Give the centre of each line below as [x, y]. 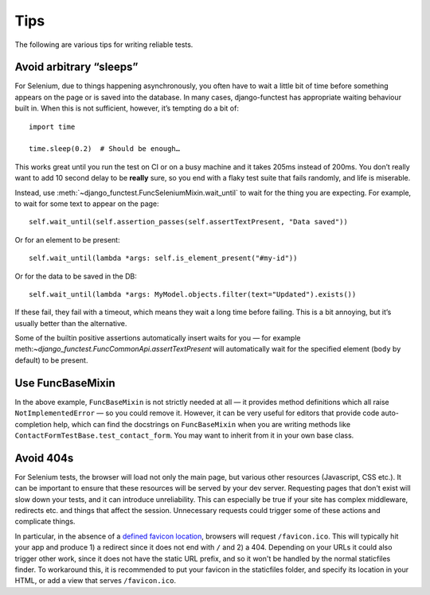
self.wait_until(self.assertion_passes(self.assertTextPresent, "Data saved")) [188, 222]
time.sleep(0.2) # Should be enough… [105, 149]
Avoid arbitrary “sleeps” [76, 67]
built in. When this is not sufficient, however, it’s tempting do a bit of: [127, 108]
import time [52, 126]
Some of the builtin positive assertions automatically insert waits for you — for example [158, 338]
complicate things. [45, 522]
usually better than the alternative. [71, 323]
